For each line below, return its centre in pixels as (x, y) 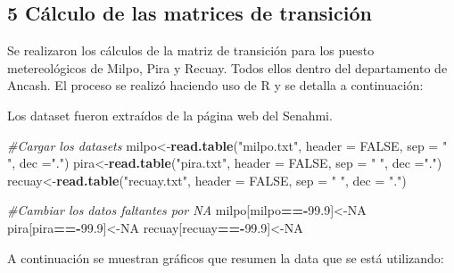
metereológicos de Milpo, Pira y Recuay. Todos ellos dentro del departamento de (227, 67)
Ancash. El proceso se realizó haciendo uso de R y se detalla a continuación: (215, 85)
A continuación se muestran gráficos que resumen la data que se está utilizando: (226, 257)
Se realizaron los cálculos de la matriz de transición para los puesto (191, 50)
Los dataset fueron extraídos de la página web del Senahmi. (170, 115)
